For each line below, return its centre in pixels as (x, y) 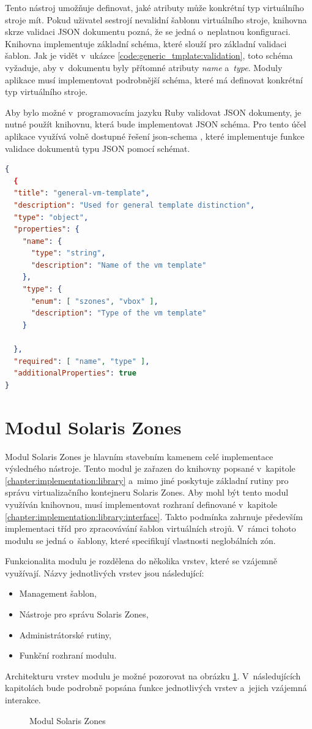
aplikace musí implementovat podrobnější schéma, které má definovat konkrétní (154, 79)
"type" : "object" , (51, 217)
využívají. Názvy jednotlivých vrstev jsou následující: (105, 572)
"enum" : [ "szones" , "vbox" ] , (95, 301)
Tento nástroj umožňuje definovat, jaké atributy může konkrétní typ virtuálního (154, 7)
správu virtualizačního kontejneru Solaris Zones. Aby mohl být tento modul (147, 492)
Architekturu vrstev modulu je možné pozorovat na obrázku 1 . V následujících (153, 675)
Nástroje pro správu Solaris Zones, (84, 614)
